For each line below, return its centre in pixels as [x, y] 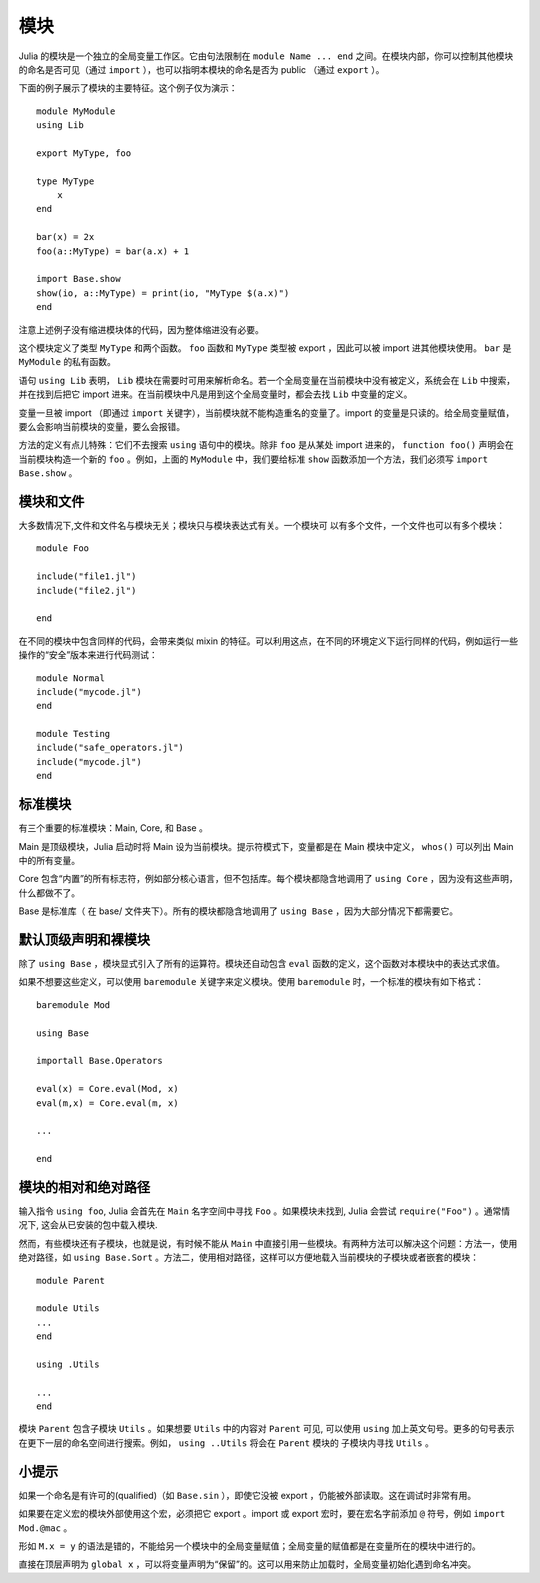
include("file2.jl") [86, 590]
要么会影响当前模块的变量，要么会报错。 [101, 426]
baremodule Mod [73, 1004]
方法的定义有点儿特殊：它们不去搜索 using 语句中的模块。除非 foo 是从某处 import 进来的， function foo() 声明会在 [266, 445]
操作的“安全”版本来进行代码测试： [88, 655]
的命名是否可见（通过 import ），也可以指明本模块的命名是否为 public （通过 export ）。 [201, 69]
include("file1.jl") [86, 576]
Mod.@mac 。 [45, 1527]
